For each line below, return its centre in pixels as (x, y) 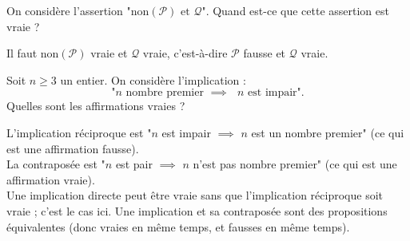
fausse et (265, 53)
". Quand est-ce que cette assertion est (295, 10)
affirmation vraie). (51, 179)
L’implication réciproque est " (79, 132)
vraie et (109, 53)
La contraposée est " (56, 164)
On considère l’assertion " (69, 10)
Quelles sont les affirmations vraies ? (96, 106)
